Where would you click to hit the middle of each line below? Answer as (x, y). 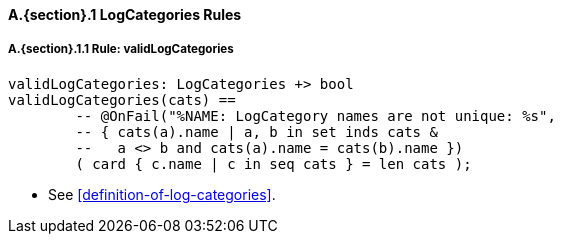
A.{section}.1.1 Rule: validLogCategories (121, 49)
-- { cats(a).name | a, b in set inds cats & (256, 131)
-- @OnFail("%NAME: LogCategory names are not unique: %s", (315, 115)
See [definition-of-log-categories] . (162, 194)
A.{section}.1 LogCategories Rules (125, 14)
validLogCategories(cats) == (122, 99)
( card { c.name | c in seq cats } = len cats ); (273, 163)
